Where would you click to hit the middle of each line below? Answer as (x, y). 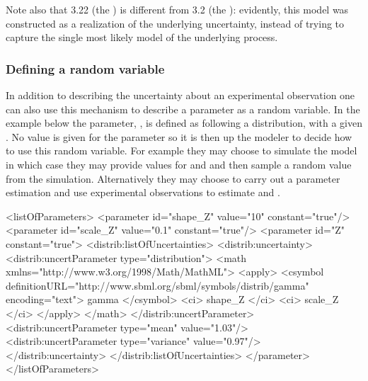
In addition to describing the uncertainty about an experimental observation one (180, 95)
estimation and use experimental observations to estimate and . (143, 192)
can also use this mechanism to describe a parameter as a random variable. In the (183, 109)
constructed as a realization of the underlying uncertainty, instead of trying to (175, 23)
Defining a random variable (85, 68)
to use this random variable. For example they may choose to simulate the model (182, 150)
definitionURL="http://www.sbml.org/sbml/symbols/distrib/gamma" (157, 285)
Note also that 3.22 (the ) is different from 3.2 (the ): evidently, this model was (177, 9)
